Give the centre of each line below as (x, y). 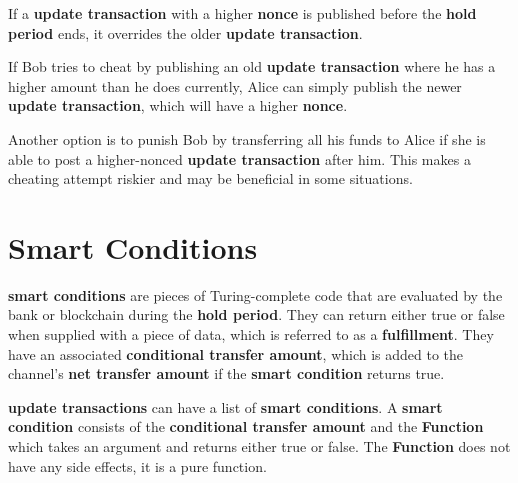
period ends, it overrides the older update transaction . (185, 32)
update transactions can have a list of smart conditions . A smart (225, 406)
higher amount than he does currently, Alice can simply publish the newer (235, 85)
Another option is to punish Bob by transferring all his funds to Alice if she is (247, 138)
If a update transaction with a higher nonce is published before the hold (242, 13)
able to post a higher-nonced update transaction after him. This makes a (239, 158)
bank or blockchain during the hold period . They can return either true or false (256, 314)
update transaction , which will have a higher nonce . (178, 105)
